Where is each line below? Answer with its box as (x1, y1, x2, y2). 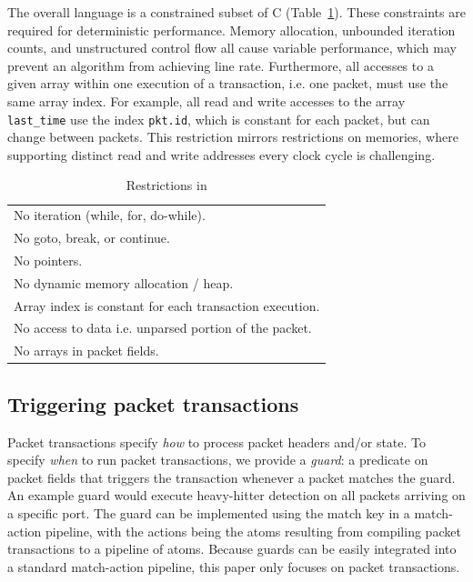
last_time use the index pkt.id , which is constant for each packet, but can (7, 109, 430, 128)
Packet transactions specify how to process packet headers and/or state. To (7, 432, 427, 451)
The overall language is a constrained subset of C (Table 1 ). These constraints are (7, 3, 466, 21)
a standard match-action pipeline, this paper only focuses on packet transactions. (7, 557, 460, 576)
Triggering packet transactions (7, 389, 299, 417)
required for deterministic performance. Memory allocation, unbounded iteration (7, 20, 456, 39)
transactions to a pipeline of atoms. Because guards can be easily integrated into (7, 539, 457, 558)
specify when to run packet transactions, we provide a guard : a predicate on (7, 450, 428, 469)
